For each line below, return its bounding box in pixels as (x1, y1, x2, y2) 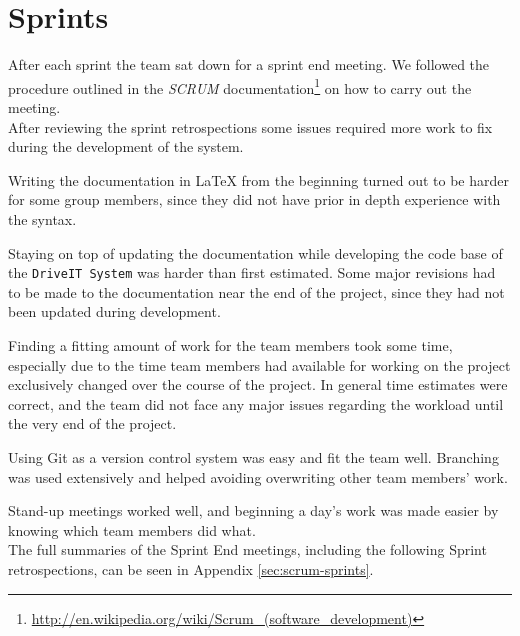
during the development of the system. (8, 136, 244, 157)
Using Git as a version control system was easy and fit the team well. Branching (8, 446, 499, 467)
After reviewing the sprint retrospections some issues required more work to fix (8, 116, 493, 137)
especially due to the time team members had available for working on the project (8, 354, 511, 375)
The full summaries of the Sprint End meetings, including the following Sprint (8, 539, 487, 560)
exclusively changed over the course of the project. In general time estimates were (8, 374, 508, 395)
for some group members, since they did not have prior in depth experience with (8, 189, 501, 210)
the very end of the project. (8, 413, 177, 434)
